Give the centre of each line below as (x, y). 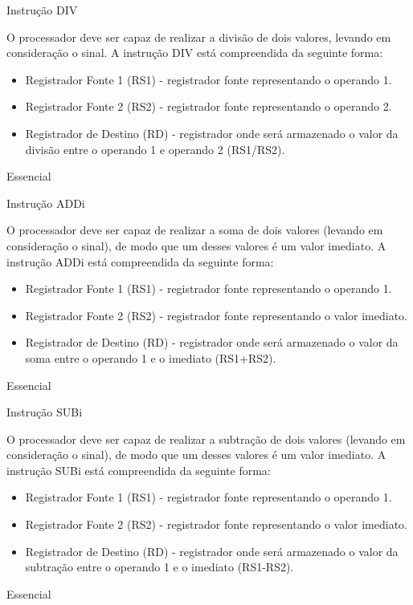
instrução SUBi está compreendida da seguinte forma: (139, 470)
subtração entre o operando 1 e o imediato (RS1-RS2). (159, 567)
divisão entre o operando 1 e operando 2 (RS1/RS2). (155, 149)
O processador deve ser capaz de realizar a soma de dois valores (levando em (195, 230)
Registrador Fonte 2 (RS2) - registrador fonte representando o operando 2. (209, 106)
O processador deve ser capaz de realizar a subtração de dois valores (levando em (206, 439)
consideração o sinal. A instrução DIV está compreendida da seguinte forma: (195, 53)
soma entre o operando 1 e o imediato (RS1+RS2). (151, 357)
